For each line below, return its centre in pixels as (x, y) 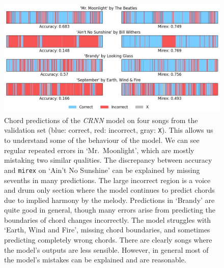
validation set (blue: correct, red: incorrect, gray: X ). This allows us (109, 130)
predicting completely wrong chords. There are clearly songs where (108, 240)
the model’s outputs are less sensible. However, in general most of (106, 249)
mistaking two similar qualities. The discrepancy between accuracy (108, 160)
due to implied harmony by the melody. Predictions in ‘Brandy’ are (109, 200)
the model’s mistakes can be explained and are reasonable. (95, 260)
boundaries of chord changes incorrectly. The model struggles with (108, 219)
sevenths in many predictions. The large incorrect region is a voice (107, 180)
